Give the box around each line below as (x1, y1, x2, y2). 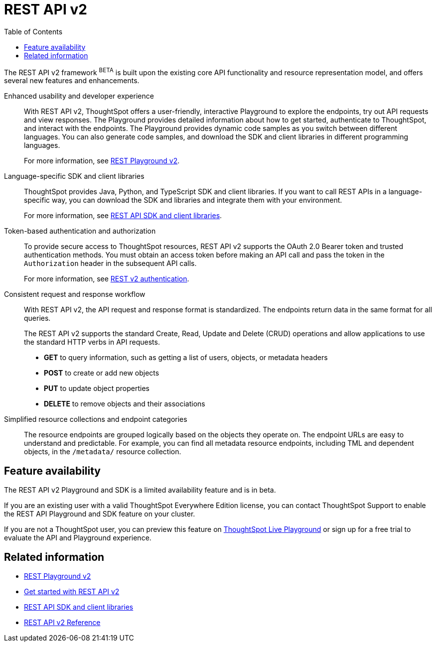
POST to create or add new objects (44, 369, 159, 378)
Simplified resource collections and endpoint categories (4, 415, 187, 424)
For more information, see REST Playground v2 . (24, 156, 180, 165)
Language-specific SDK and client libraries (4, 172, 145, 181)
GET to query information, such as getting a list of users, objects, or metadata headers (44, 353, 328, 362)
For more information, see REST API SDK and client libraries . (24, 211, 222, 220)
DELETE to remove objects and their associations (44, 399, 205, 408)
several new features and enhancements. (4, 76, 140, 85)
